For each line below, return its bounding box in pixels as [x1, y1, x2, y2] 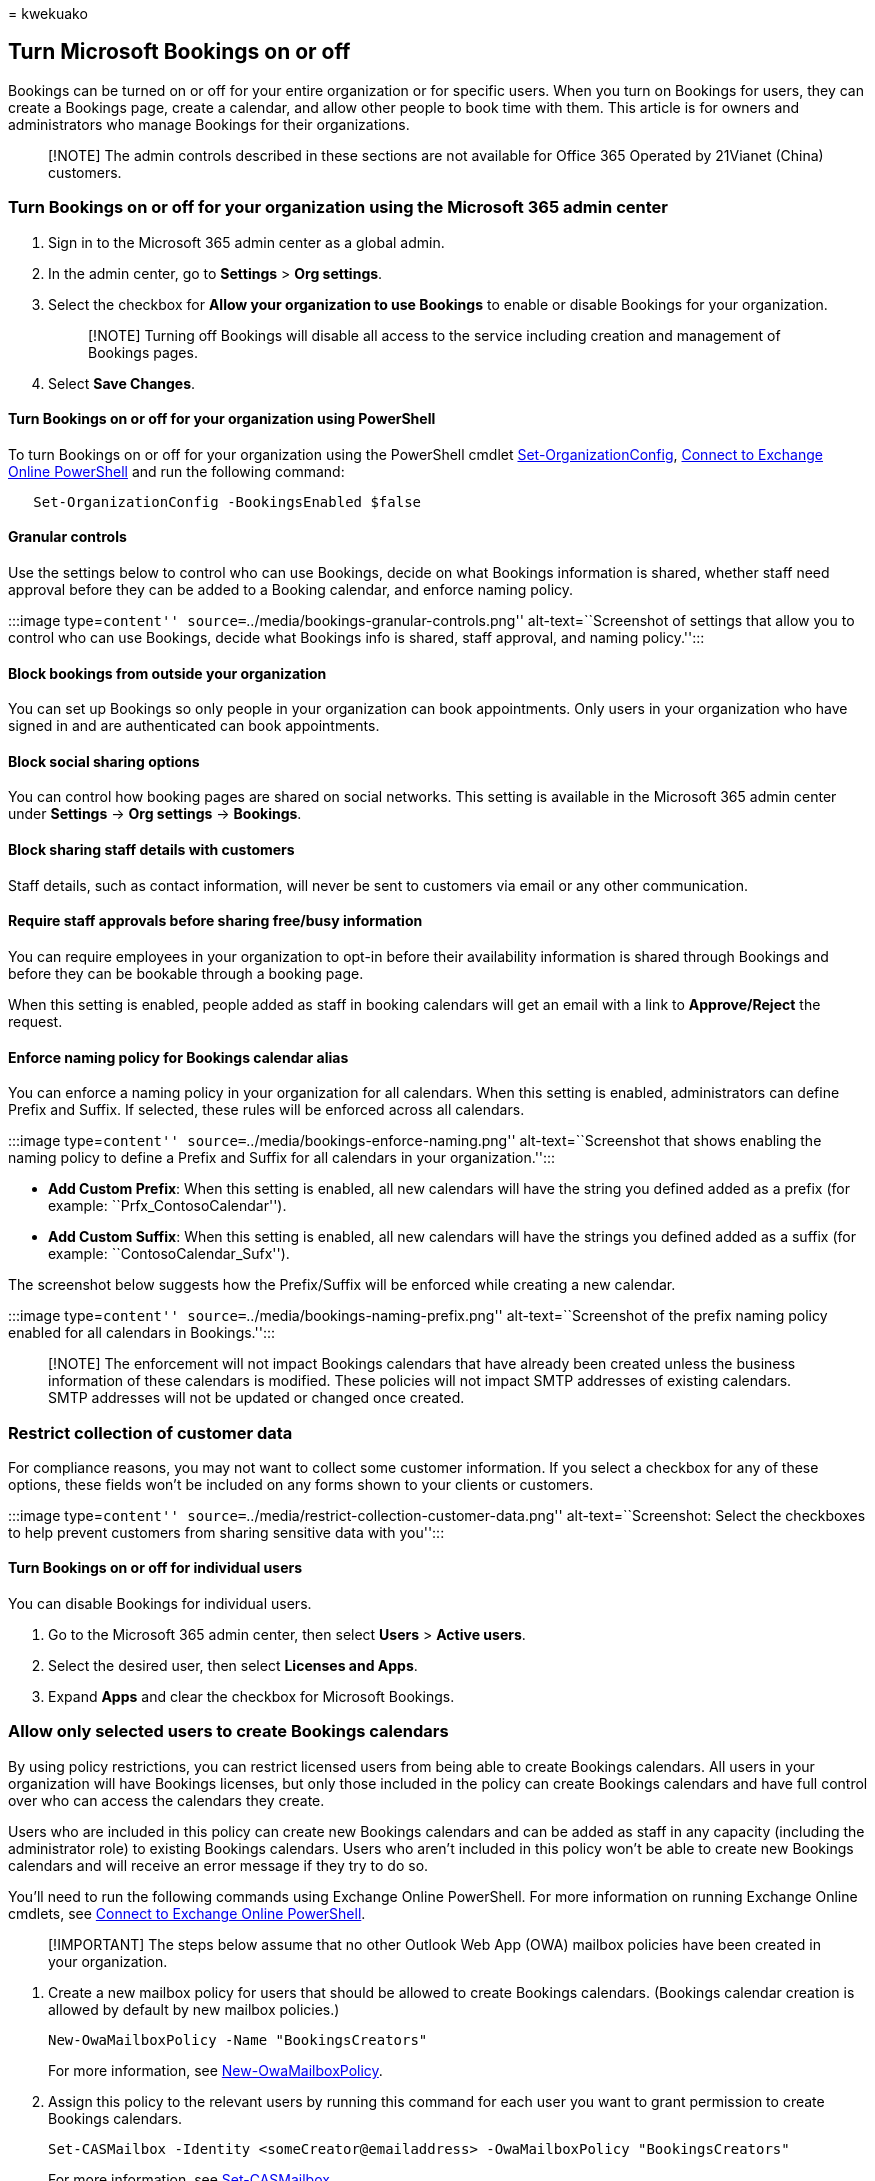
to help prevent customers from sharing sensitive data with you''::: [8, 1523, 445, 1541]
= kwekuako [8, 5, 88, 22]
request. [8, 1012, 63, 1030]
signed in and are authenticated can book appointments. [8, 717, 380, 735]
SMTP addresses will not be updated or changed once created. [48, 1389, 465, 1407]
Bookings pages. [88, 343, 198, 361]
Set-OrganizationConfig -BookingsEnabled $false [33, 493, 422, 510]
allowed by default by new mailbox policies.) [48, 2000, 340, 2018]
